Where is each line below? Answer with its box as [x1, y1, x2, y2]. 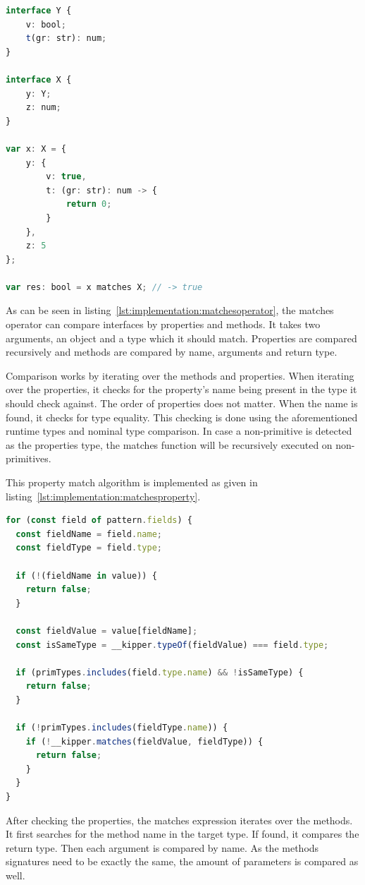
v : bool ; [25, 19, 66, 30]
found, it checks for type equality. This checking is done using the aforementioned [6, 409, 358, 424]
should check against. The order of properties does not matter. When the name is [6, 396, 358, 411]
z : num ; [25, 102, 61, 113]
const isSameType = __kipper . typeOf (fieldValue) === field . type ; [16, 639, 329, 650]
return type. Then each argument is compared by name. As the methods [6, 840, 319, 855]
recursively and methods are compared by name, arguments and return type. [6, 344, 338, 359]
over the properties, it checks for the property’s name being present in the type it [6, 382, 357, 397]
